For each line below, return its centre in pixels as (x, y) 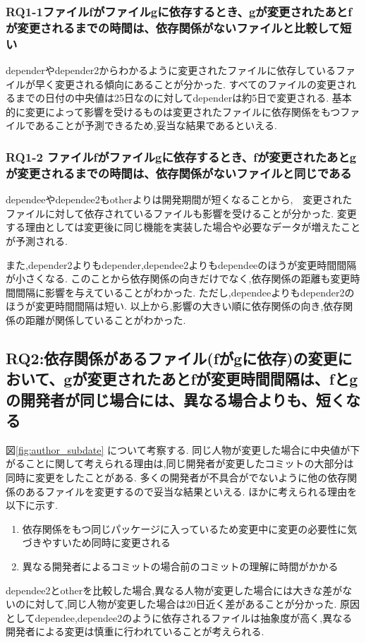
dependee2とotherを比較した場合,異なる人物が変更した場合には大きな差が (174, 590)
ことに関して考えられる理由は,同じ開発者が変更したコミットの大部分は (189, 463)
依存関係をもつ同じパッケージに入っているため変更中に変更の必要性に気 (190, 528)
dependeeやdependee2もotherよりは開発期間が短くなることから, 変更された (179, 199)
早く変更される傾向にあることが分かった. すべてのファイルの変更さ (191, 84)
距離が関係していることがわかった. (105, 319)
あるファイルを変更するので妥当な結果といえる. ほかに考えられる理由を (191, 491)
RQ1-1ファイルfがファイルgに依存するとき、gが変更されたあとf (179, 11)
